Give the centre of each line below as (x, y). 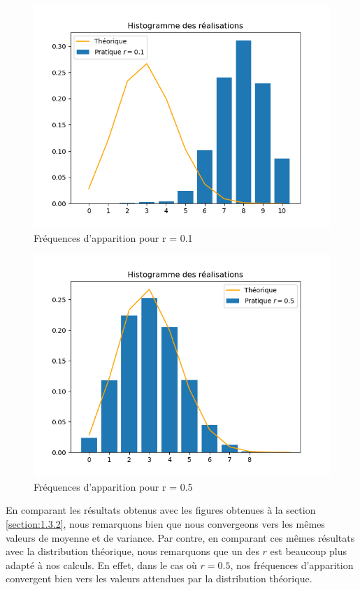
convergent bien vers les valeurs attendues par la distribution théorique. (159, 578)
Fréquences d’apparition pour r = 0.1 (113, 237)
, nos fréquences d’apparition (292, 564)
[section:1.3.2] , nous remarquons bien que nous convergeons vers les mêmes (165, 523)
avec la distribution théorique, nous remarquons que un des (132, 551)
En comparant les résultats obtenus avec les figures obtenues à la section (161, 510)
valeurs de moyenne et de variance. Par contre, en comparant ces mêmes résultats (180, 537)
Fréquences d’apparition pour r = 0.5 (113, 486)
